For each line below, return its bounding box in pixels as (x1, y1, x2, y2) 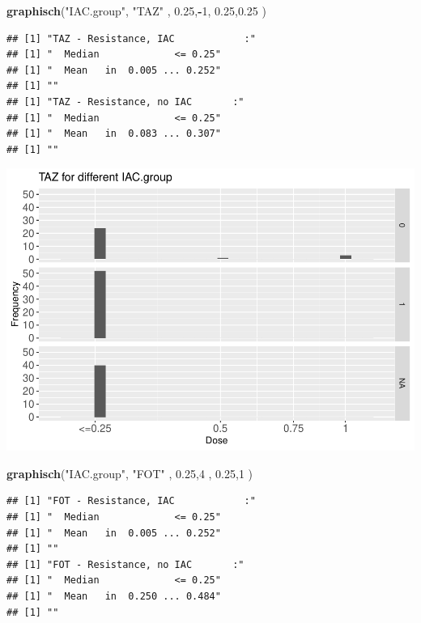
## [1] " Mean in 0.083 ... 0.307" (6, 128, 221, 140)
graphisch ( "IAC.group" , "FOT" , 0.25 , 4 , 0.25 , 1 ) (6, 464, 253, 481)
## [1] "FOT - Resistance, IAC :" (6, 495, 256, 507)
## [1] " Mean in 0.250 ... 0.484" (6, 591, 221, 603)
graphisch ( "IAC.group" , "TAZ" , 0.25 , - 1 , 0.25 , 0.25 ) (6, 2, 266, 19)
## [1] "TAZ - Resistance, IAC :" (6, 32, 256, 44)
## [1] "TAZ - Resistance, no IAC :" (6, 95, 245, 108)
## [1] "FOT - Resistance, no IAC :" (6, 558, 245, 570)
